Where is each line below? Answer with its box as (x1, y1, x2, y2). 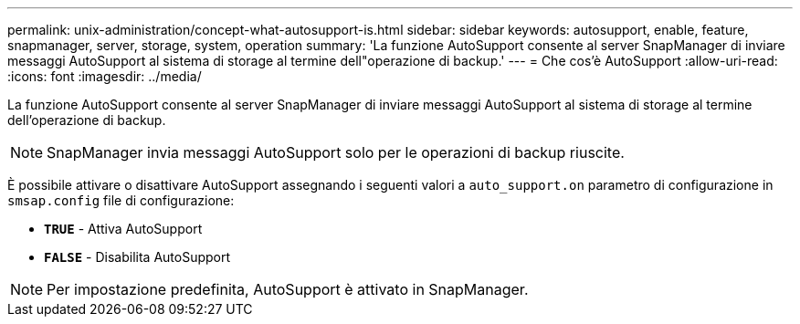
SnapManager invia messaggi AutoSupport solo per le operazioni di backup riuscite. (47, 143, 625, 162)
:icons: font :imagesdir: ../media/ (7, 68, 202, 84)
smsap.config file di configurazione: (7, 193, 235, 208)
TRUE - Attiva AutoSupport (44, 221, 203, 236)
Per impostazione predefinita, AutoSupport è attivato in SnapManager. (47, 280, 529, 298)
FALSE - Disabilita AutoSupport (44, 249, 231, 265)
